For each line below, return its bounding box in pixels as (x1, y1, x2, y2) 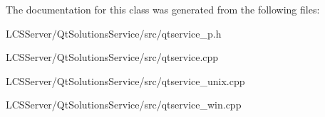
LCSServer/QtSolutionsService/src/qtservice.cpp (6, 50, 219, 65)
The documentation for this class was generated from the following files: (6, 2, 320, 16)
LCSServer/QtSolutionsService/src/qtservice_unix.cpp (6, 73, 245, 88)
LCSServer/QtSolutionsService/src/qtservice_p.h (6, 26, 222, 40)
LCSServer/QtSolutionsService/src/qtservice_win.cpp (6, 97, 242, 112)
